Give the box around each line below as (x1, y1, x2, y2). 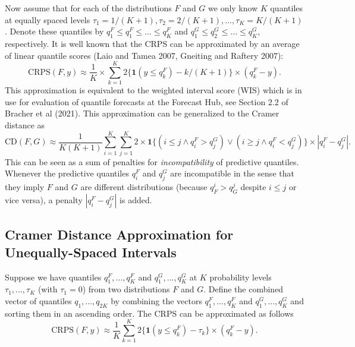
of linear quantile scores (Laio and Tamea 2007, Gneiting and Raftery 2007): (5, 49, 284, 61)
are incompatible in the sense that (170, 167, 294, 179)
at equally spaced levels (5, 13, 90, 26)
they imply (5, 181, 45, 193)
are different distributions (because (80, 181, 208, 193)
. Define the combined (203, 283, 284, 295)
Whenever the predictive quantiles (5, 167, 129, 179)
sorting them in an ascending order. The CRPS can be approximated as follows (5, 307, 294, 319)
